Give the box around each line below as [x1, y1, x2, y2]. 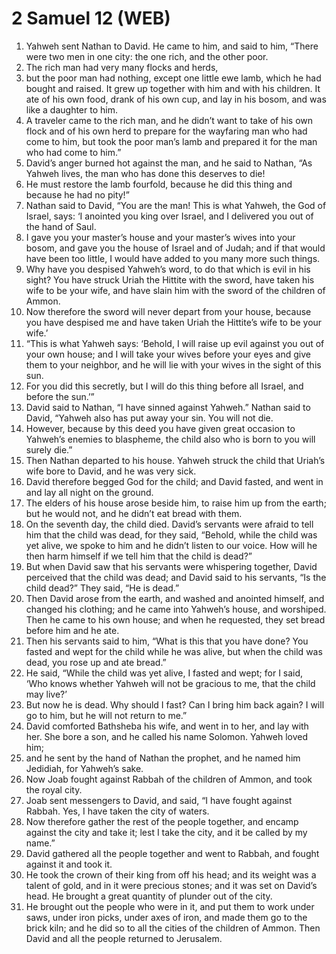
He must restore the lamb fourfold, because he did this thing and [25, 178, 293, 190]
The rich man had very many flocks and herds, [25, 61, 219, 73]
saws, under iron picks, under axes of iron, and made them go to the [25, 911, 308, 923]
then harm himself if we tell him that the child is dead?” [25, 550, 253, 562]
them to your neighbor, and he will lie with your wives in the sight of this [25, 358, 322, 371]
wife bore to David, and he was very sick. [25, 465, 197, 477]
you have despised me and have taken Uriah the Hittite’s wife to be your [25, 316, 323, 328]
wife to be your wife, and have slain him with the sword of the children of [25, 284, 326, 296]
